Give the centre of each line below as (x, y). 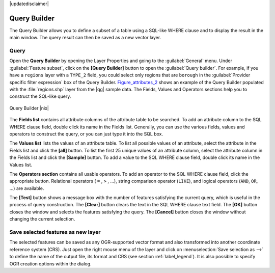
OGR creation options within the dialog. (50, 264)
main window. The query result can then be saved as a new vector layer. (85, 38)
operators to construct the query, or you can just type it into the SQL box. (86, 134)
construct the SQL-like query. (40, 96)
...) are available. (27, 188)
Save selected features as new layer (55, 232)
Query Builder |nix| (29, 108)
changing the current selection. (42, 219)
